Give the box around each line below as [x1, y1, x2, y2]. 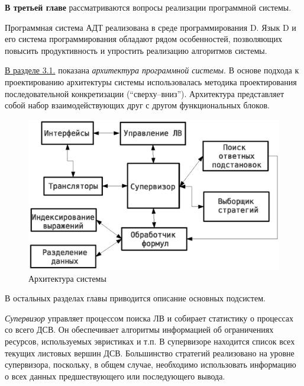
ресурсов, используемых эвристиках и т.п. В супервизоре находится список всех [5, 334, 295, 347]
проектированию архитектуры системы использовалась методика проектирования [5, 75, 297, 88]
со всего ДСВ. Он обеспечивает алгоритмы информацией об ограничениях [5, 323, 274, 336]
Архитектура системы [28, 272, 106, 284]
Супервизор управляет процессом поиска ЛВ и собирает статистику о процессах [5, 311, 293, 324]
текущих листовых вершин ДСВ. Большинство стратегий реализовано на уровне [5, 346, 295, 359]
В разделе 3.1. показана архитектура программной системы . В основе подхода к [5, 64, 299, 76]
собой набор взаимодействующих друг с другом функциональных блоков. [5, 99, 270, 111]
